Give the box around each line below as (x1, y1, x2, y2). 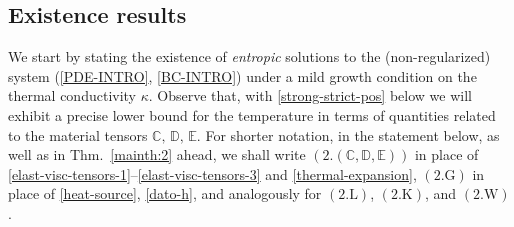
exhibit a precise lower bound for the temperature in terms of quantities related (8, 104, 496, 125)
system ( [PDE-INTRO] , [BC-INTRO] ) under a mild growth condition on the (8, 65, 477, 86)
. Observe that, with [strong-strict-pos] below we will (148, 85, 472, 106)
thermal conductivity (8, 85, 137, 106)
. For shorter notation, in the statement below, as (196, 124, 500, 145)
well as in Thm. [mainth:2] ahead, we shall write (8, 144, 306, 165)
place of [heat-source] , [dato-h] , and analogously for (8, 183, 322, 204)
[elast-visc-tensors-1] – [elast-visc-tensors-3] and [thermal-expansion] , (8, 163, 417, 184)
